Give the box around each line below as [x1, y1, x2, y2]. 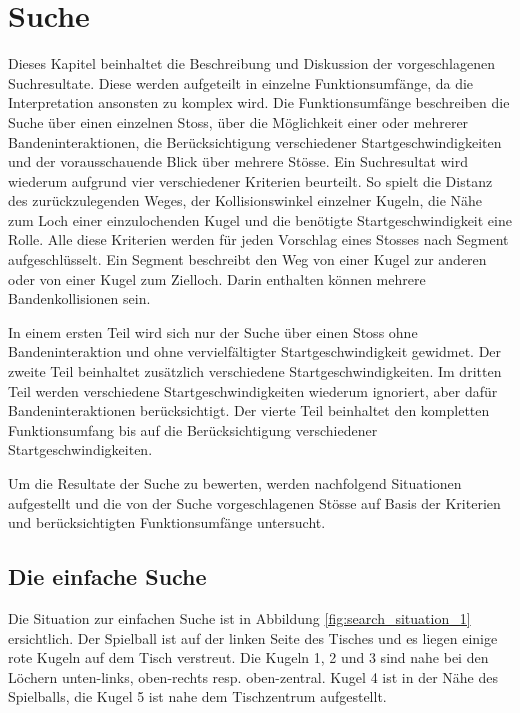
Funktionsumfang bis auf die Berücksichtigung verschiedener [8, 419, 378, 440]
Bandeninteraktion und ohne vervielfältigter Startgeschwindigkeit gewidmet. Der [8, 341, 502, 362]
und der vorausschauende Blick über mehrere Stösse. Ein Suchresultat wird [8, 151, 468, 172]
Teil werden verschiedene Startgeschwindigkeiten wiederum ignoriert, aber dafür [8, 380, 498, 401]
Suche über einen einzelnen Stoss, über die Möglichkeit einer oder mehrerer [8, 111, 469, 132]
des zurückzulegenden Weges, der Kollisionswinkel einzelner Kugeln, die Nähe [8, 190, 483, 211]
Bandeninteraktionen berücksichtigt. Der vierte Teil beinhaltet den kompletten [8, 400, 490, 421]
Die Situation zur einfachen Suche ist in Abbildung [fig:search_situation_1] [8, 607, 471, 628]
